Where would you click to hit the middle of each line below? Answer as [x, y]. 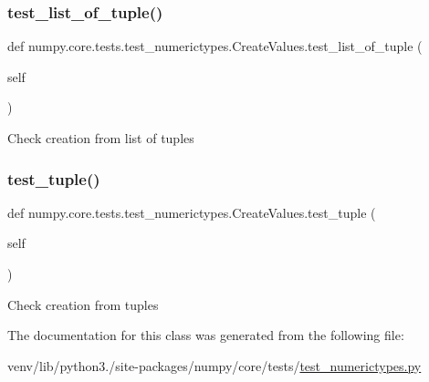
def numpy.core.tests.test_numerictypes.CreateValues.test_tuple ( [192, 212]
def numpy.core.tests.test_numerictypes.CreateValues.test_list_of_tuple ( [215, 46]
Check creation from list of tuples [101, 138]
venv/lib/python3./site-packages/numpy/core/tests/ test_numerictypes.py [214, 365]
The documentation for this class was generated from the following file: [206, 335]
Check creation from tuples [83, 304]
